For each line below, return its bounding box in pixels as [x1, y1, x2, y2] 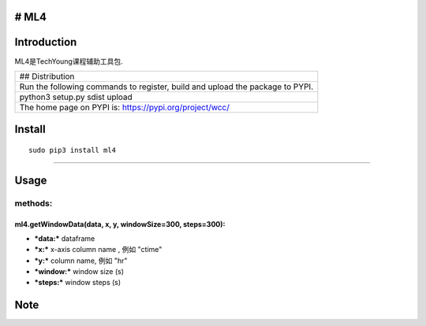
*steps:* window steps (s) [34, 278, 121, 287]
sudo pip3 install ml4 [28, 146, 117, 154]
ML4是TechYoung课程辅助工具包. [14, 56, 123, 66]
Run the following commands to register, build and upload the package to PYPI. [19, 81, 314, 92]
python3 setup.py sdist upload [19, 91, 133, 102]
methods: [14, 198, 53, 209]
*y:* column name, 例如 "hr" [34, 256, 128, 265]
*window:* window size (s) [34, 267, 125, 276]
